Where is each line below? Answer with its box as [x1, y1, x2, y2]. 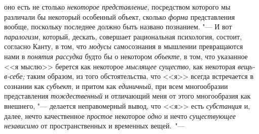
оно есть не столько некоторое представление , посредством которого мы [4, 2, 231, 12]
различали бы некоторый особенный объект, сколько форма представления [4, 11, 235, 22]
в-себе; [4, 71, 25, 81]
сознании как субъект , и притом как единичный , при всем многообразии [4, 80, 228, 91]
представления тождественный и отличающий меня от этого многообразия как [4, 91, 251, 101]
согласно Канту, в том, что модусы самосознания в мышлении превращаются [4, 41, 243, 52]
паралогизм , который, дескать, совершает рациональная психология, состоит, [4, 31, 242, 41]
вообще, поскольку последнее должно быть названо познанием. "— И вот [4, 21, 232, 32]
